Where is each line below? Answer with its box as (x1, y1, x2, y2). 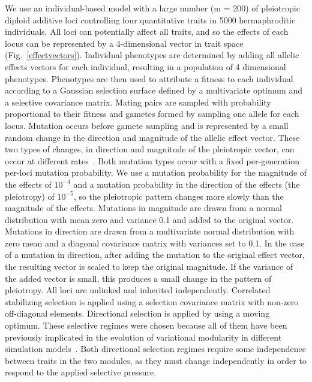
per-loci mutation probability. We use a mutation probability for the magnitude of (5, 166, 307, 179)
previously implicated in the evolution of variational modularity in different (5, 330, 282, 343)
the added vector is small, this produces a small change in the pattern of (5, 272, 272, 284)
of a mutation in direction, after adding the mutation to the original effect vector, (5, 248, 305, 261)
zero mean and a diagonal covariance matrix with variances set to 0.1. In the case (5, 236, 305, 249)
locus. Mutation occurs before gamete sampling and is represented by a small (5, 119, 289, 131)
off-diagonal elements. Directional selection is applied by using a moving (5, 307, 270, 320)
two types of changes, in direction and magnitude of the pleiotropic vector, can (5, 143, 295, 155)
